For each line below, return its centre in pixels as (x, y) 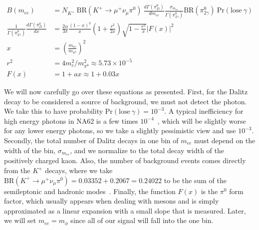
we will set (20, 220)
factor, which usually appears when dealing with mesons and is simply (112, 201)
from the (17, 170)
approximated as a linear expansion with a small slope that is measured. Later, (125, 210)
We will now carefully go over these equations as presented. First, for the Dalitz (126, 92)
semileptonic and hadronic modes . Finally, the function (90, 191)
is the (209, 191)
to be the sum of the (195, 180)
